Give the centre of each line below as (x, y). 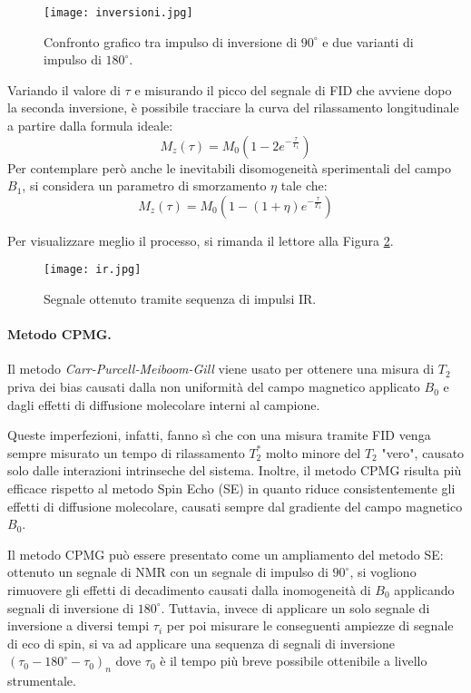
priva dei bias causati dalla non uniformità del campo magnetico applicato (214, 387)
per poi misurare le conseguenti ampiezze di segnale (310, 625)
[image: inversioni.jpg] (118, 13)
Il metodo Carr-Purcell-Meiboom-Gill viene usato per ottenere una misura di (221, 369)
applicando (424, 589)
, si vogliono (383, 572)
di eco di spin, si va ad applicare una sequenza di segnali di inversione (201, 643)
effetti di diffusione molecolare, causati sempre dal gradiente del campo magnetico (235, 506)
